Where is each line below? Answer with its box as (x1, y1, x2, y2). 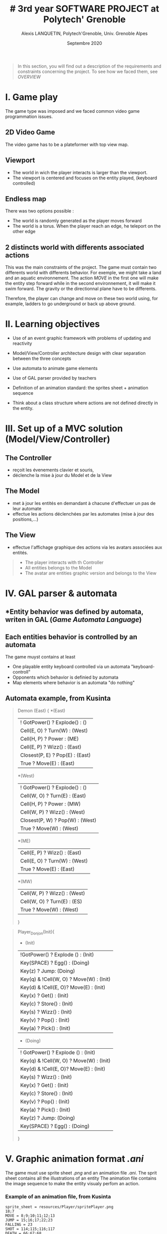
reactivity (12, 340, 32, 346)
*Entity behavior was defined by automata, (5, 608, 143, 616)
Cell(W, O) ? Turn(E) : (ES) (20, 898, 82, 905)
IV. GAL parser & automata (5, 588, 117, 599)
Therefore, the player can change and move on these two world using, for (5, 296, 158, 302)
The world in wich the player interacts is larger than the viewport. (12, 169, 148, 175)
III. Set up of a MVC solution (5, 423, 123, 434)
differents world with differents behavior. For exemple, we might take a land (5, 270, 162, 276)
